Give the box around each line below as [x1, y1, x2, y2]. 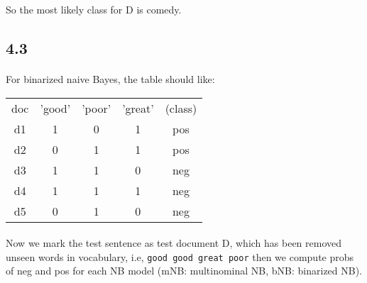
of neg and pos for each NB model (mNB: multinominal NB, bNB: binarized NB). [6, 263, 363, 278]
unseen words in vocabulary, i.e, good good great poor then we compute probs [6, 249, 354, 264]
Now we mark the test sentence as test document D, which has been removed [6, 235, 342, 250]
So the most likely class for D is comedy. [6, 2, 182, 16]
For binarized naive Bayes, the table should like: [6, 71, 215, 86]
